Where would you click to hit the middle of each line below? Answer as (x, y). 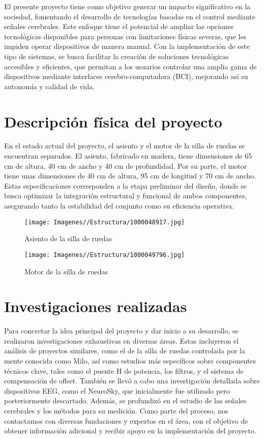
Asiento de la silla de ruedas (68, 238)
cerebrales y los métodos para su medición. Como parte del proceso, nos (116, 410)
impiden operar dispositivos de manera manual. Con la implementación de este (127, 46)
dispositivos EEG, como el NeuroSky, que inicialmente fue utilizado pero (117, 390)
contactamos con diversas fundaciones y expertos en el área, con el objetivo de (126, 420)
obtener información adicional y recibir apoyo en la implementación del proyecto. (130, 431)
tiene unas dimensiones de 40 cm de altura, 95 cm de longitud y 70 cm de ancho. (130, 176)
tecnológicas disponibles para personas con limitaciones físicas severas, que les (125, 36)
